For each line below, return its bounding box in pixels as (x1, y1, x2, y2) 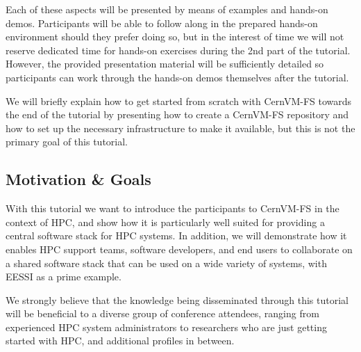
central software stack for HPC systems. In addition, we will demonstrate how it (6, 228, 347, 243)
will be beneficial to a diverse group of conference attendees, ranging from (6, 306, 319, 321)
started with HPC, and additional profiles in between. (6, 333, 235, 348)
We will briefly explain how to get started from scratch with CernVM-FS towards (6, 93, 352, 108)
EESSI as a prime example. (6, 269, 121, 284)
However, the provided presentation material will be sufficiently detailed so (6, 56, 324, 71)
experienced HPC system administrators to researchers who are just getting (6, 319, 327, 334)
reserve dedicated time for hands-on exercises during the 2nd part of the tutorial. (6, 42, 351, 57)
